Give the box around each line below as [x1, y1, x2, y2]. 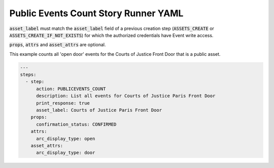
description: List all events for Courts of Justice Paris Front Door [36, 93, 216, 99]
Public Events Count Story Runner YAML [9, 8, 184, 19]
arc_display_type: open [36, 136, 95, 142]
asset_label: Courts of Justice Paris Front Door [36, 107, 162, 113]
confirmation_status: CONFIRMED [36, 121, 117, 127]
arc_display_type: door [36, 150, 95, 156]
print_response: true [36, 100, 90, 106]
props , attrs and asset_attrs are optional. [9, 42, 106, 48]
